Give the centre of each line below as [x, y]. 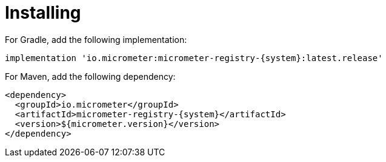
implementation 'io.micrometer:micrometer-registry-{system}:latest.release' [194, 58]
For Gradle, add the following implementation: [96, 39]
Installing [43, 13]
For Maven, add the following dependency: [90, 76]
